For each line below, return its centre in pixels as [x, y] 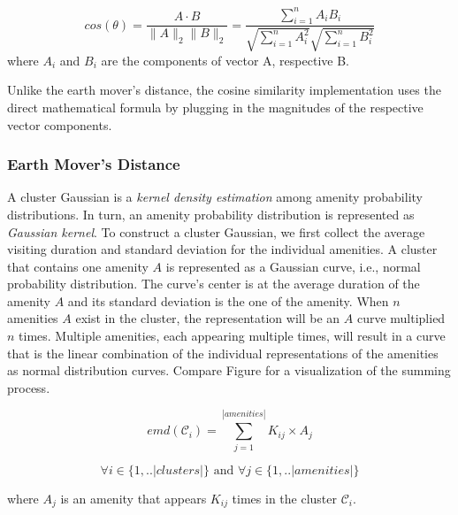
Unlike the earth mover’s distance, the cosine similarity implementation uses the [224, 90]
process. [29, 387]
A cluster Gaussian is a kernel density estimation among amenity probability [215, 197]
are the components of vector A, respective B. [225, 60]
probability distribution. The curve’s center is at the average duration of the [214, 284]
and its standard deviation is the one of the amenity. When [228, 300]
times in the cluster [285, 498]
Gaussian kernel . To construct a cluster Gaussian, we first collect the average [216, 231]
